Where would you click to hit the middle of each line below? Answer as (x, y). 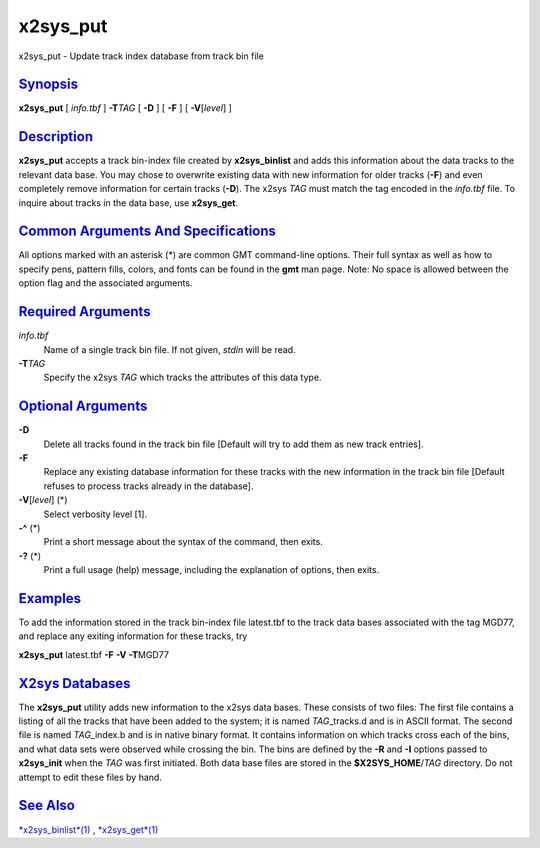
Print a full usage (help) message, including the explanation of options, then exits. (211, 570)
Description (56, 136)
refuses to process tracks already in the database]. (148, 486)
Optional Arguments (83, 406)
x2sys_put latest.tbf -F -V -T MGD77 (94, 654)
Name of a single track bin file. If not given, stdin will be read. (169, 349)
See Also (46, 805)
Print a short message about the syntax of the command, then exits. (183, 542)
